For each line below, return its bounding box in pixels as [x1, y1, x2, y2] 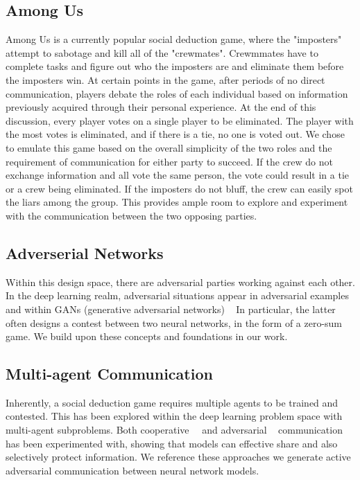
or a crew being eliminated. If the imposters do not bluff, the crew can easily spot [6, 181, 353, 195]
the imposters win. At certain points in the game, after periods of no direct [6, 72, 325, 87]
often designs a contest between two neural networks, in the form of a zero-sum [6, 315, 343, 330]
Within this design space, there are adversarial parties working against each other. [6, 274, 355, 289]
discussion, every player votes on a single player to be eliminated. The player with [6, 113, 354, 127]
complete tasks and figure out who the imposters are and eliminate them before [6, 59, 344, 73]
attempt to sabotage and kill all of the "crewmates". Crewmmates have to [6, 45, 318, 60]
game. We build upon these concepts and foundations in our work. [6, 329, 288, 344]
